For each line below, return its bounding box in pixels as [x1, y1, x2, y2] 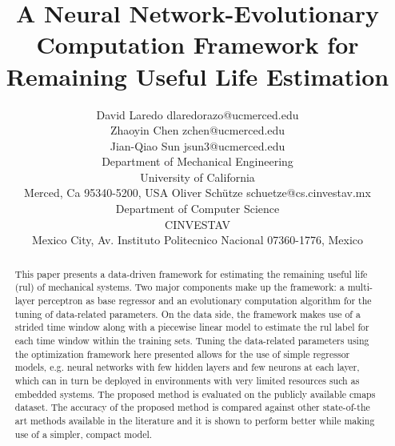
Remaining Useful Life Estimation [6, 59, 389, 92]
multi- [347, 280, 373, 294]
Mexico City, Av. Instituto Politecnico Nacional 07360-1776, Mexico [31, 231, 364, 248]
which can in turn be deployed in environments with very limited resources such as [14, 373, 360, 387]
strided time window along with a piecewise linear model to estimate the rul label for [14, 320, 369, 334]
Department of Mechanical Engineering [102, 153, 293, 170]
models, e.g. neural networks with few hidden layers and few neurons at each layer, [14, 360, 360, 374]
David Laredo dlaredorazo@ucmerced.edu [96, 106, 299, 123]
